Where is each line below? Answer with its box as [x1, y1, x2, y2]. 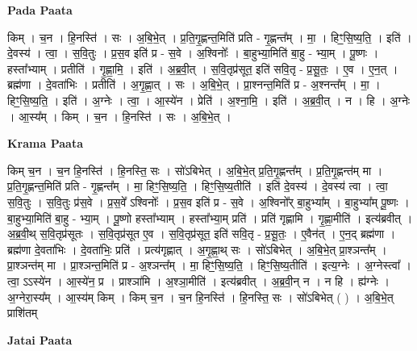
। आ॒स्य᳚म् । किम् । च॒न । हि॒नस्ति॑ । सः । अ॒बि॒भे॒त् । [7, 107, 231, 124]
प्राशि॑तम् [7, 304, 38, 321]
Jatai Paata [7, 331, 73, 348]
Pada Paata [7, 2, 73, 18]
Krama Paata [7, 135, 83, 152]
